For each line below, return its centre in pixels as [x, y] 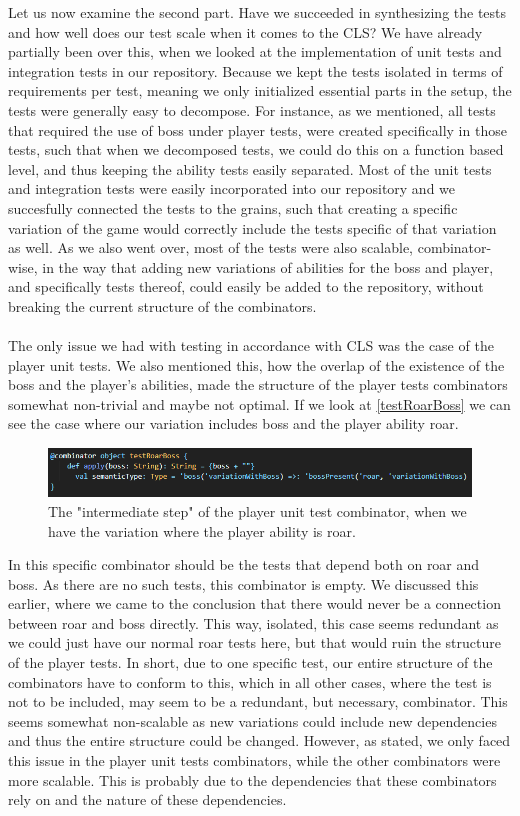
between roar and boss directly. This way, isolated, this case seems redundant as [253, 622]
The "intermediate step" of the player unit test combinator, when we [257, 510]
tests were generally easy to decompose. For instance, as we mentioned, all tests [252, 109]
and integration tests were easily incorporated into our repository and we [232, 188]
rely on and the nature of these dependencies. [147, 799]
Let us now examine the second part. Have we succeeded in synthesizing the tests [257, 12]
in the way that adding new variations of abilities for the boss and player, [268, 266]
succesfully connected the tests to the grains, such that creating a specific [233, 207]
